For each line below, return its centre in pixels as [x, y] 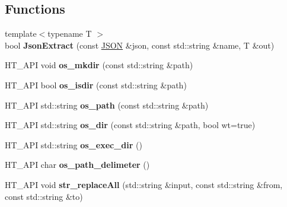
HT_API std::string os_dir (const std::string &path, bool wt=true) [130, 125]
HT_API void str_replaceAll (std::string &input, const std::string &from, [144, 184]
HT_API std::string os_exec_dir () [74, 144]
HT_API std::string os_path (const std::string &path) [107, 105]
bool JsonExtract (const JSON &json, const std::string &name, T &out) [140, 45]
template [21, 34]
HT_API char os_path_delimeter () [77, 165]
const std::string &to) [44, 196]
